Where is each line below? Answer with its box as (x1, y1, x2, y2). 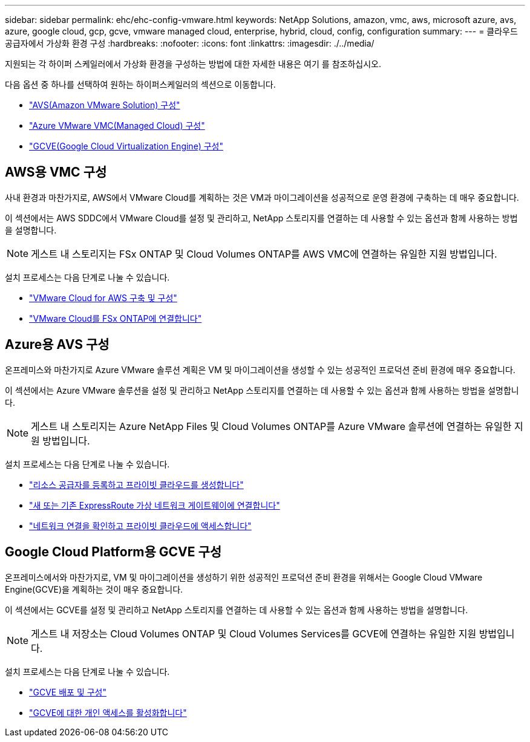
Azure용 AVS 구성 (5, 337, 110, 353)
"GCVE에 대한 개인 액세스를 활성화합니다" (29, 707, 187, 718)
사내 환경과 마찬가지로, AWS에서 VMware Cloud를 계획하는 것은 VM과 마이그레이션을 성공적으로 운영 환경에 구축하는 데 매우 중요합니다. (5, 192, 519, 203)
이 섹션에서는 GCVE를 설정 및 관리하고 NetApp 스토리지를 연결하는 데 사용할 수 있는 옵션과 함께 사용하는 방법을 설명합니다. (5, 604, 468, 615)
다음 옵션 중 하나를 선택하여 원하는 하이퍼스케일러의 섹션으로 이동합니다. (5, 79, 276, 89)
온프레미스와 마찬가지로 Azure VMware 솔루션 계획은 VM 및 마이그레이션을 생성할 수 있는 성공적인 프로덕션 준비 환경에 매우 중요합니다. (5, 364, 515, 375)
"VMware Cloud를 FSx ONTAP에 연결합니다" (29, 313, 202, 324)
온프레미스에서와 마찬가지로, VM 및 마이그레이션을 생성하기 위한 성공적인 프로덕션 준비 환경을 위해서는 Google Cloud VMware (5, 571, 483, 582)
